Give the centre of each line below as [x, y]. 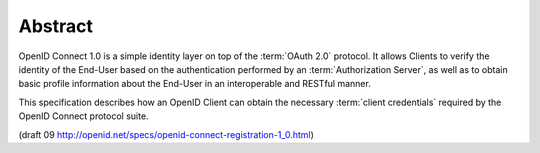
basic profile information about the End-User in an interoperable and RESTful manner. [195, 84]
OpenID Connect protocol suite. [83, 116]
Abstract [56, 26]
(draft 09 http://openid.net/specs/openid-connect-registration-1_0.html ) [166, 134]
